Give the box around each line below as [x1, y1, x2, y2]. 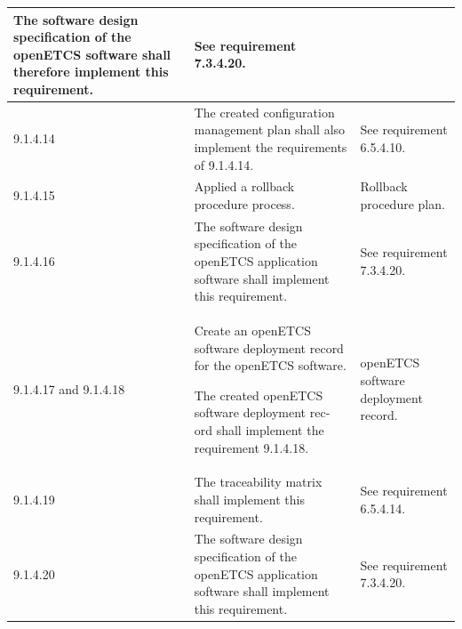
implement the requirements [194, 137, 347, 156]
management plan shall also [194, 120, 346, 139]
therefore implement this [13, 62, 169, 81]
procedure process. [194, 194, 295, 213]
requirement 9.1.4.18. [194, 438, 309, 456]
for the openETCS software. [194, 356, 346, 375]
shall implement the [216, 420, 324, 439]
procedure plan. [360, 194, 445, 213]
